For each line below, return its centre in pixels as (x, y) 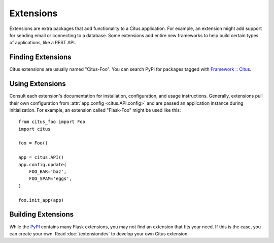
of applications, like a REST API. (43, 43)
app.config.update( (43, 164)
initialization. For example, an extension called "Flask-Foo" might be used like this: (95, 110)
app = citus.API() (41, 157)
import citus (35, 129)
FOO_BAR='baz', (48, 172)
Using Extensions (38, 84)
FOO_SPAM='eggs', (50, 179)
